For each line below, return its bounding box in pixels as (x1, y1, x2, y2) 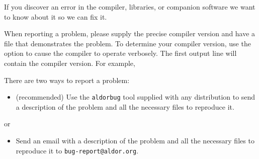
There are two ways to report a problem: (4, 74, 130, 85)
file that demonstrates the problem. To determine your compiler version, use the (4, 38, 251, 48)
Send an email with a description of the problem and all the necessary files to (16, 135, 254, 145)
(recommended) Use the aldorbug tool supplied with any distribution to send (16, 92, 255, 102)
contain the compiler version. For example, (4, 57, 135, 68)
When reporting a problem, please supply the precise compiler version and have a (4, 28, 255, 39)
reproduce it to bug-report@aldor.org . (16, 145, 139, 155)
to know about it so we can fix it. (4, 11, 107, 22)
